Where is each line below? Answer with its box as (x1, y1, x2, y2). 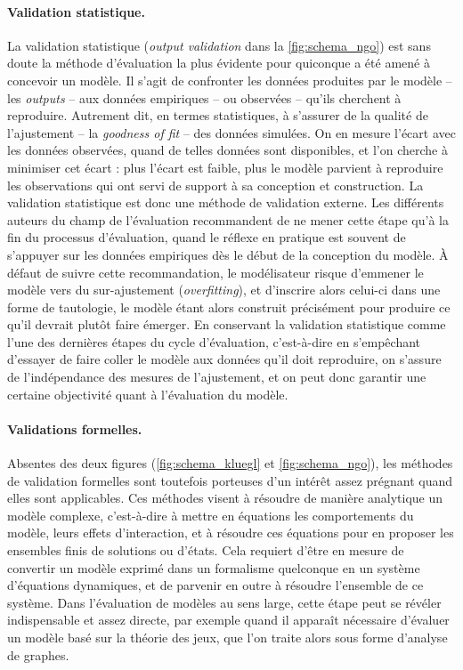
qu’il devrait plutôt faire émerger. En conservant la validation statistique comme (7, 315, 446, 334)
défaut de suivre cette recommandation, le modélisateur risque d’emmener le (7, 262, 424, 281)
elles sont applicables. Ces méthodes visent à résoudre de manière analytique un (7, 488, 443, 507)
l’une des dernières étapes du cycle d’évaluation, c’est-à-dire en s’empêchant (7, 332, 421, 351)
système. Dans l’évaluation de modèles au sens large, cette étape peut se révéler (7, 593, 442, 611)
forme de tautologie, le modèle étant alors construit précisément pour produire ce (7, 297, 451, 316)
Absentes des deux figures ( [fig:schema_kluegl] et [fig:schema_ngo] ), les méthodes (7, 454, 453, 472)
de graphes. (7, 645, 69, 664)
